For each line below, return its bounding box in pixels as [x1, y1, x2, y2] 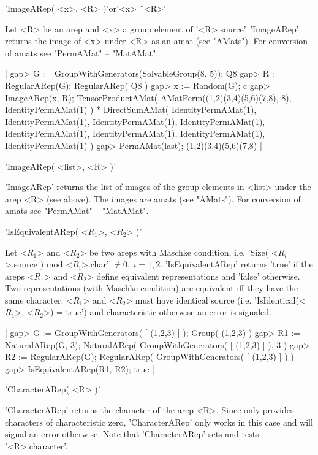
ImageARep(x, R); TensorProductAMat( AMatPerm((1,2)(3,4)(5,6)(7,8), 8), [5, 91, 292, 104]
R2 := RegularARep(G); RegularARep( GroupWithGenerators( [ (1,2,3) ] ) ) [5, 350, 294, 363]
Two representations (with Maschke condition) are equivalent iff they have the [5, 281, 298, 294]
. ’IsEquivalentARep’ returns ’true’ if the [160, 258, 313, 270]
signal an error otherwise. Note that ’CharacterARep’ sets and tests [5, 427, 259, 440]
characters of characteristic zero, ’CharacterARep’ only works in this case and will [5, 415, 313, 428]
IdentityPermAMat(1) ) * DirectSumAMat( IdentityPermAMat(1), [5, 103, 257, 116]
